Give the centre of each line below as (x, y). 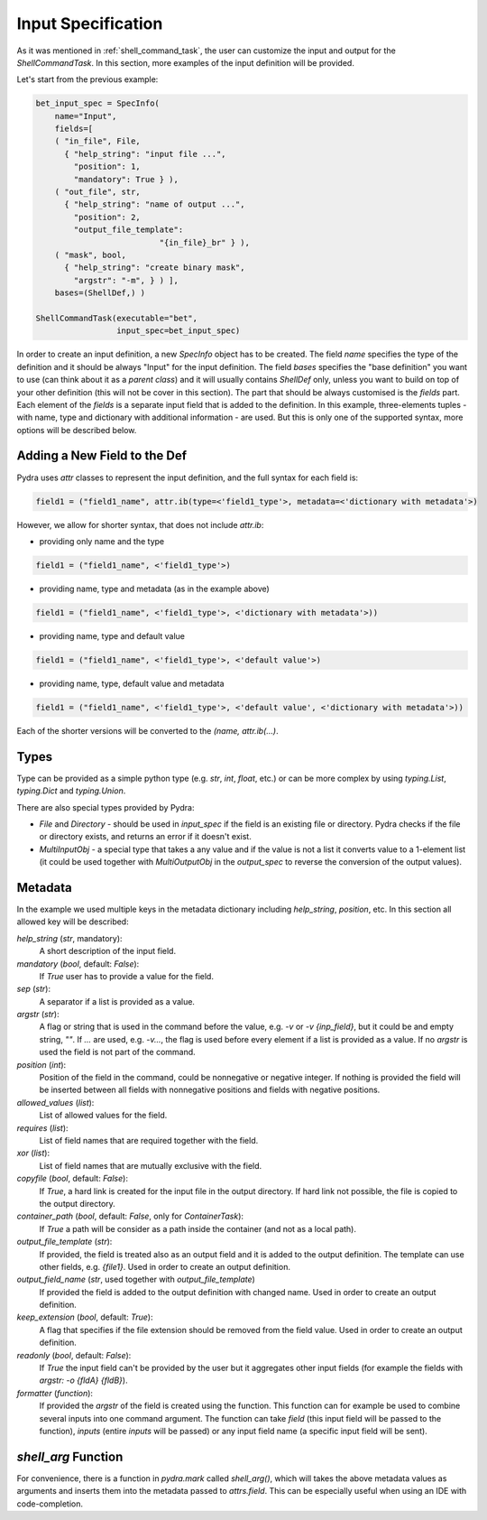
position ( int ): (41, 1064)
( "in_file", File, (98, 141)
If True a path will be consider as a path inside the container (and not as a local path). (198, 1228)
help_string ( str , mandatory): (69, 938)
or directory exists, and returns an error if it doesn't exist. (145, 837)
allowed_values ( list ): (55, 1102)
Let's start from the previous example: (87, 79)
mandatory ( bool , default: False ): (78, 964)
